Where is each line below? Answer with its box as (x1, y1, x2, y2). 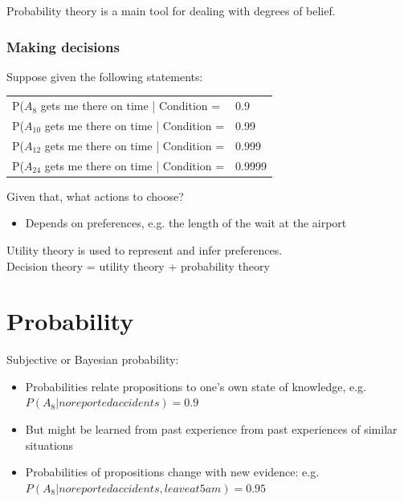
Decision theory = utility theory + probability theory (6, 257, 270, 274)
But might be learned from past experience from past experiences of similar (25, 421, 398, 438)
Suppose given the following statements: (6, 67, 203, 84)
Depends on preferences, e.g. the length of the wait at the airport (25, 214, 347, 231)
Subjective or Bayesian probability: (6, 351, 179, 368)
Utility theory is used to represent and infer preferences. (6, 241, 283, 258)
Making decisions (6, 36, 120, 56)
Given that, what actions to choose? (6, 187, 184, 204)
